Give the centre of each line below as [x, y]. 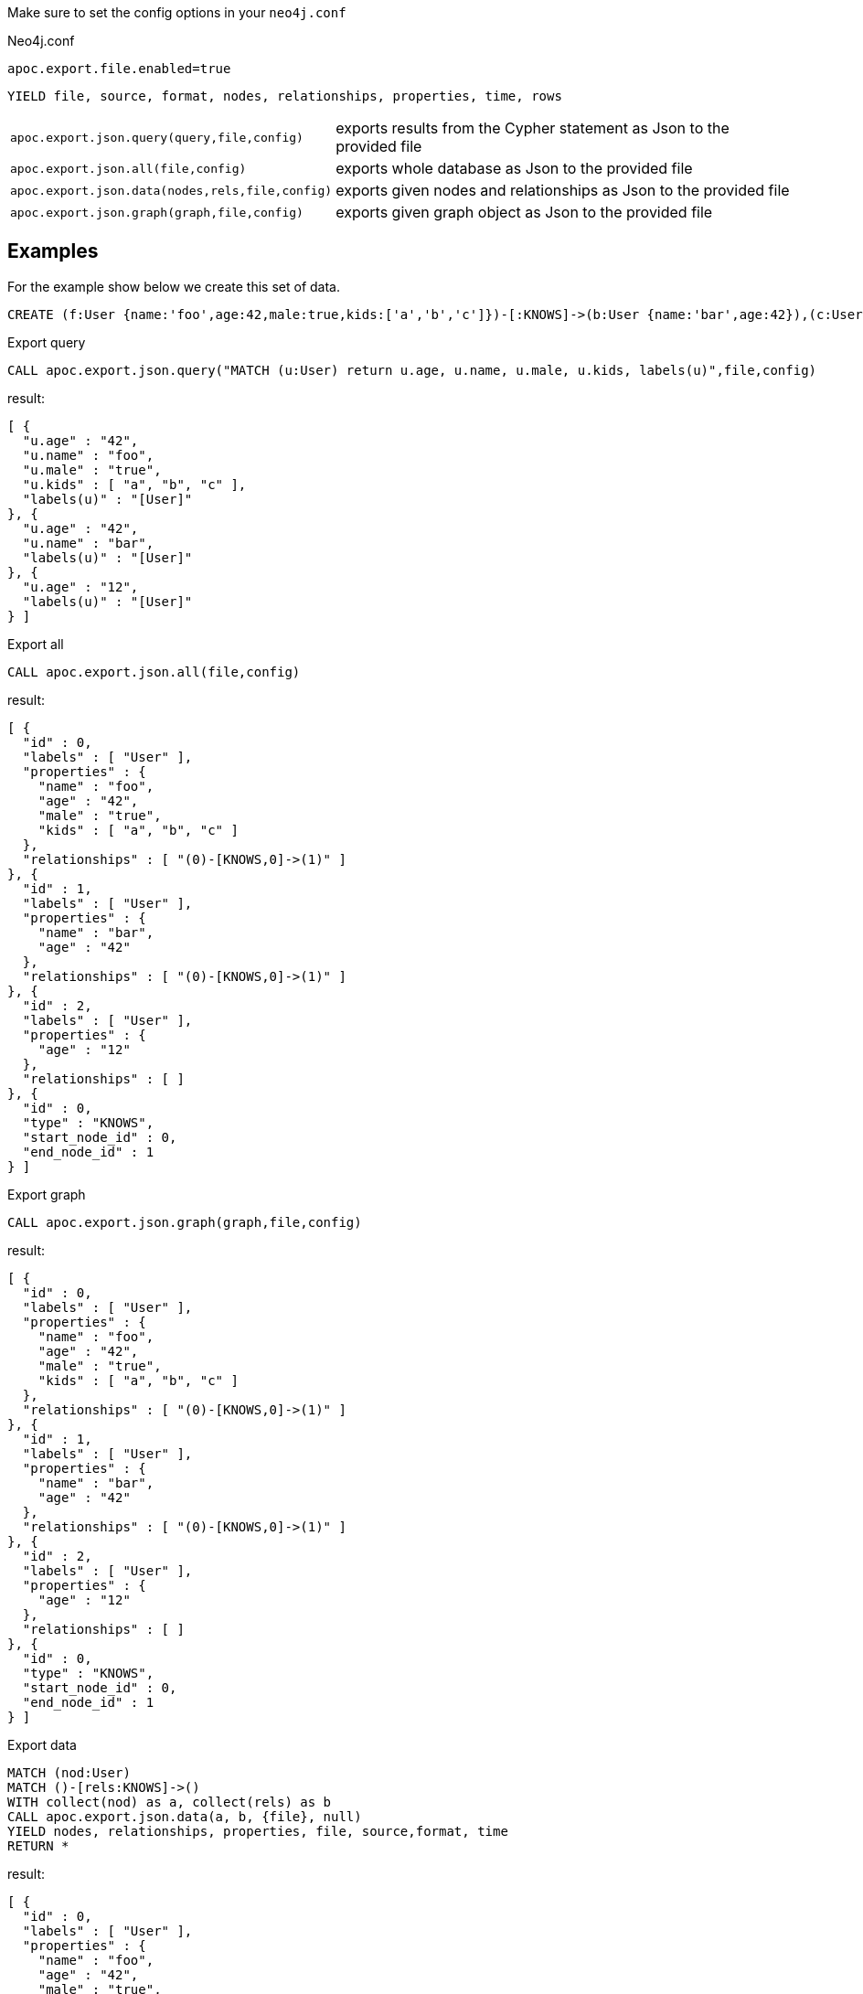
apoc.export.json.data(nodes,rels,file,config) [171, 190]
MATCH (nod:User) [69, 1772]
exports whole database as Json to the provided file [514, 168]
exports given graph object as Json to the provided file [524, 212]
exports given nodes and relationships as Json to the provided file [563, 190]
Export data [42, 1744]
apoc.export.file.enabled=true [119, 69]
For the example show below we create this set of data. [174, 286]
